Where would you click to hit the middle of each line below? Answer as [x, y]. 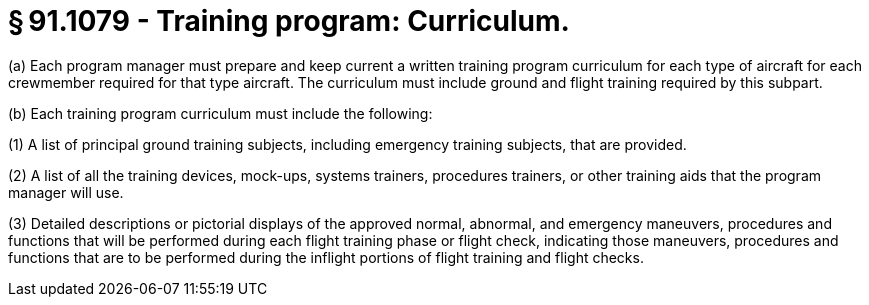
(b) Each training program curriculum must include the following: [220, 113]
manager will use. [66, 192]
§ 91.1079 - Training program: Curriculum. [289, 21]
